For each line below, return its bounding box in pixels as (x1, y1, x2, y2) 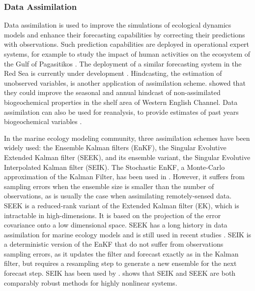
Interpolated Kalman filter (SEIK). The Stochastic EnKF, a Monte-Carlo (4, 162, 225, 172)
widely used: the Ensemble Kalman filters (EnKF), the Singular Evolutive (4, 142, 227, 153)
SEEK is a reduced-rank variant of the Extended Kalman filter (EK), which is (4, 200, 239, 210)
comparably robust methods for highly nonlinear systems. (4, 277, 177, 288)
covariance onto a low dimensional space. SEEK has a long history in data (4, 220, 227, 230)
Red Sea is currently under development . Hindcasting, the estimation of (4, 68, 222, 78)
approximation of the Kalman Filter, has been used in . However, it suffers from (4, 171, 245, 182)
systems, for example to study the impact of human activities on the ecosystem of (4, 49, 251, 59)
